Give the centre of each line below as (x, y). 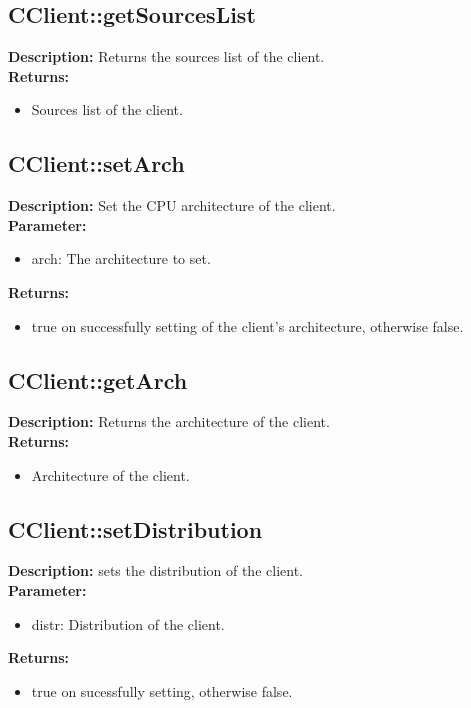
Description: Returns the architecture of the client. (169, 421)
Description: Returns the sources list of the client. (166, 56)
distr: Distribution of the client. (128, 623)
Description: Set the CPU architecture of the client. (172, 205)
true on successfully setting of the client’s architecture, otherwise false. (247, 325)
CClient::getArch (98, 379)
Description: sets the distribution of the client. (155, 570)
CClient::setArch (96, 163)
